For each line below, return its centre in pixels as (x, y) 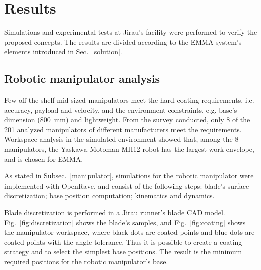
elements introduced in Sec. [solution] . (63, 52)
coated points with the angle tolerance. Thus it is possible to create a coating (123, 242)
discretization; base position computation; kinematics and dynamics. (109, 195)
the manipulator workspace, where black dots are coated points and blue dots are (129, 232)
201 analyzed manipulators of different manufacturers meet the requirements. (123, 129)
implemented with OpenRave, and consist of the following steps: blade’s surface (127, 185)
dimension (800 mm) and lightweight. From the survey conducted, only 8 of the (127, 119)
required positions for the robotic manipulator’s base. (86, 262)
